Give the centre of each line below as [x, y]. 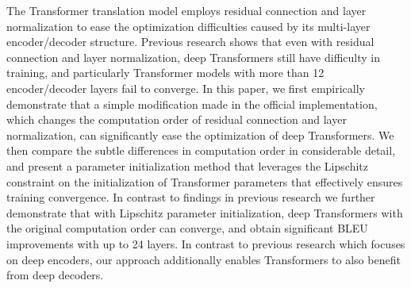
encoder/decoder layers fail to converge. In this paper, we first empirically [186, 88]
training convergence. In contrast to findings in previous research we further [191, 197]
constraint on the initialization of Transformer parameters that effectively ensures [205, 181]
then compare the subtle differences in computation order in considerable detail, [201, 150]
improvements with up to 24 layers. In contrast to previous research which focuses [206, 243]
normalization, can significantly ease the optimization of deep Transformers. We [200, 134]
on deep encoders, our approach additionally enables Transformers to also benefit [204, 259]
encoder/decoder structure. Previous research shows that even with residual [190, 42]
